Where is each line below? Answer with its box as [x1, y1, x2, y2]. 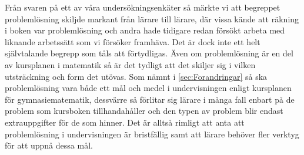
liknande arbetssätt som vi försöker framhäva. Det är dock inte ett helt [5, 35, 260, 48]
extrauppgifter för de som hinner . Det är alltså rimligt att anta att [5, 116, 245, 128]
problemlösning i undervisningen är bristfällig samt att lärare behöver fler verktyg [5, 127, 299, 140]
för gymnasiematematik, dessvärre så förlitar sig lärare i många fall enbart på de [5, 93, 295, 105]
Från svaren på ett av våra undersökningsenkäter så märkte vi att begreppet [5, 1, 280, 13]
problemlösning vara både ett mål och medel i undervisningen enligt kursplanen [5, 82, 292, 94]
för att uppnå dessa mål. [5, 139, 93, 151]
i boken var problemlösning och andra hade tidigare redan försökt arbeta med [5, 24, 285, 36]
